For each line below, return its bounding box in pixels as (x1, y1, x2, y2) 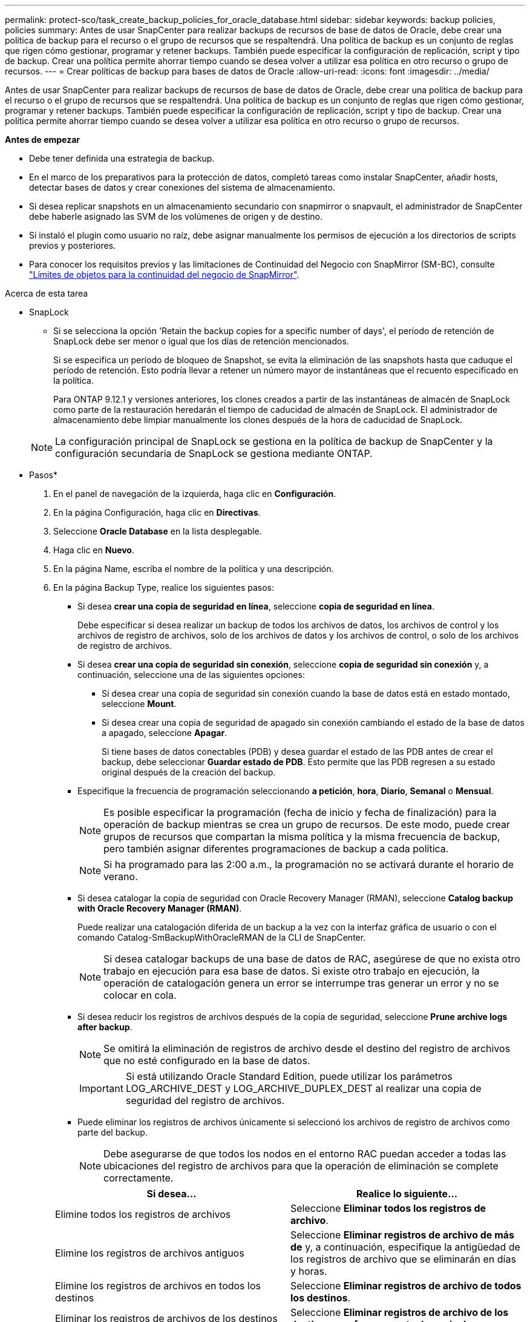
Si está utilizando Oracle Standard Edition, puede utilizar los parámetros (125, 1070, 453, 1082)
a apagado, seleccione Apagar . (102, 728, 227, 738)
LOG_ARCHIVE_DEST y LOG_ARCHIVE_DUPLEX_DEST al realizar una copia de (125, 1082, 482, 1094)
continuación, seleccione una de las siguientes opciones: (77, 669, 305, 680)
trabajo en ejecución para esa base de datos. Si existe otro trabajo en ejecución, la (103, 965, 480, 977)
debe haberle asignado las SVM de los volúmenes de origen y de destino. (29, 211, 323, 222)
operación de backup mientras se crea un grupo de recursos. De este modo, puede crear (103, 818, 510, 830)
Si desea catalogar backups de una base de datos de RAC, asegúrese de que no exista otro (103, 953, 520, 965)
